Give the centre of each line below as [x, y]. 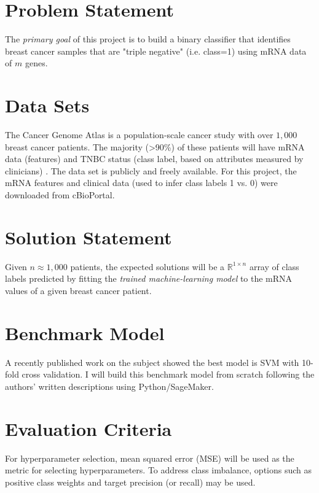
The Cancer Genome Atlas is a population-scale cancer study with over [139, 135]
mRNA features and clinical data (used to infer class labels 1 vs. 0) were [141, 183]
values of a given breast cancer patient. [78, 290]
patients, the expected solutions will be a [148, 266]
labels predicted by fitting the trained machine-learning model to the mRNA [149, 278]
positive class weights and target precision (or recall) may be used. [130, 482]
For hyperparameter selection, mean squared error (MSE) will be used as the [150, 458]
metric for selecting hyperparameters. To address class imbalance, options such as [159, 470]
